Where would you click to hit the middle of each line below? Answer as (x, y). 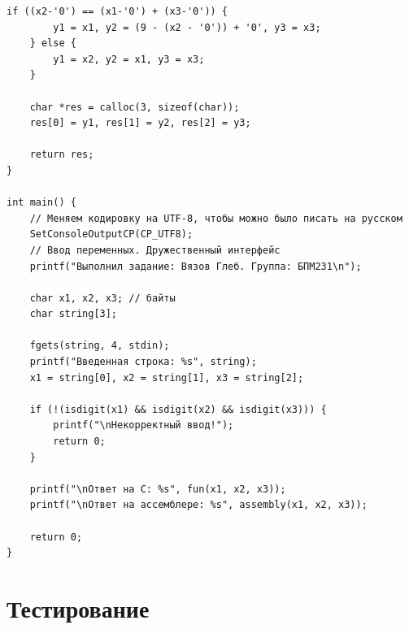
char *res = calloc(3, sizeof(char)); (135, 107)
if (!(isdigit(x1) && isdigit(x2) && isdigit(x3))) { (178, 409)
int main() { (41, 203)
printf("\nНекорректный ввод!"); (144, 425)
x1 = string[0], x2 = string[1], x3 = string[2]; (167, 377)
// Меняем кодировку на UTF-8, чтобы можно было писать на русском (216, 218)
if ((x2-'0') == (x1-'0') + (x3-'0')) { (117, 11)
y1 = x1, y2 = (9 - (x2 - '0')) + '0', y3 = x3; (187, 27)
